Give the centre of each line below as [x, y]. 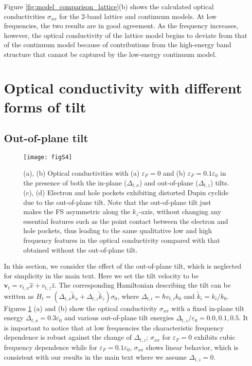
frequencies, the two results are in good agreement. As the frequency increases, [121, 26]
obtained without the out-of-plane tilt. [81, 249]
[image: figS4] [48, 157]
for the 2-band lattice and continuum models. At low [138, 16]
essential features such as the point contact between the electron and [126, 221]
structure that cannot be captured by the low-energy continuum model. [110, 54]
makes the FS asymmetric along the [77, 211]
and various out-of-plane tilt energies [119, 318]
